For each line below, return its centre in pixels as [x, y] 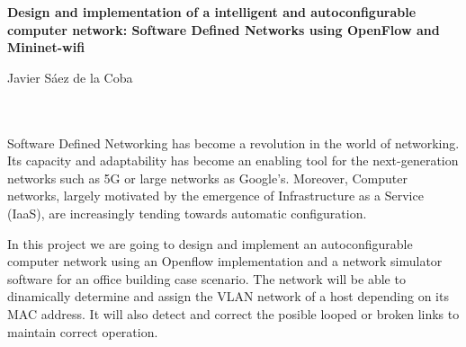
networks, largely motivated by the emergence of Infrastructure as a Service [215, 196]
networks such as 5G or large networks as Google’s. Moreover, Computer [207, 178]
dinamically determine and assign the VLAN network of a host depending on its [228, 296]
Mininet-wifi [46, 47]
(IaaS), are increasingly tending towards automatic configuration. [187, 213]
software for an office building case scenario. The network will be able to [206, 278]
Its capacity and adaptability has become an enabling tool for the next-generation [233, 160]
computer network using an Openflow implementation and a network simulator [225, 261]
